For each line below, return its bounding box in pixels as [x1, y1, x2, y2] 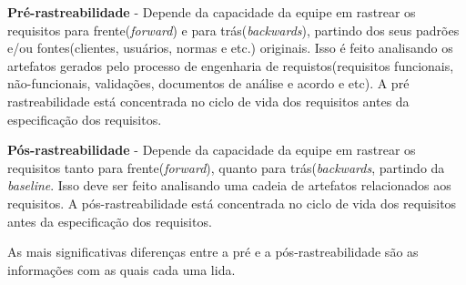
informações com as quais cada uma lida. [7, 260, 236, 279]
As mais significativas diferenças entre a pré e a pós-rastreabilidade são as [7, 242, 419, 261]
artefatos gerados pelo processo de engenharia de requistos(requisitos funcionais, [7, 56, 454, 75]
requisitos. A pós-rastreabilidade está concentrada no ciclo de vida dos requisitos [7, 193, 457, 212]
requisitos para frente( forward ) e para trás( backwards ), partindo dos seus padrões [7, 20, 460, 39]
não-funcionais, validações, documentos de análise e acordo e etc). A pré [7, 74, 410, 93]
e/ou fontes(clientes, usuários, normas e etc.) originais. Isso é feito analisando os [7, 38, 453, 57]
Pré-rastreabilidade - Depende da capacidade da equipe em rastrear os [7, 3, 416, 21]
